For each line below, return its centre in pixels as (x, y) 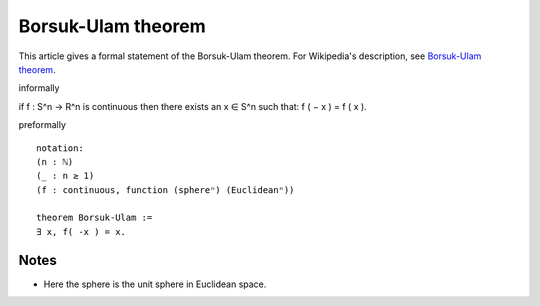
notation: (60, 148)
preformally (42, 125)
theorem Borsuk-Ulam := (94, 218)
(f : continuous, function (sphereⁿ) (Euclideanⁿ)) (165, 189)
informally (39, 88)
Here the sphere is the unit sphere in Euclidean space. (155, 284)
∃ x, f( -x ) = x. (81, 231)
